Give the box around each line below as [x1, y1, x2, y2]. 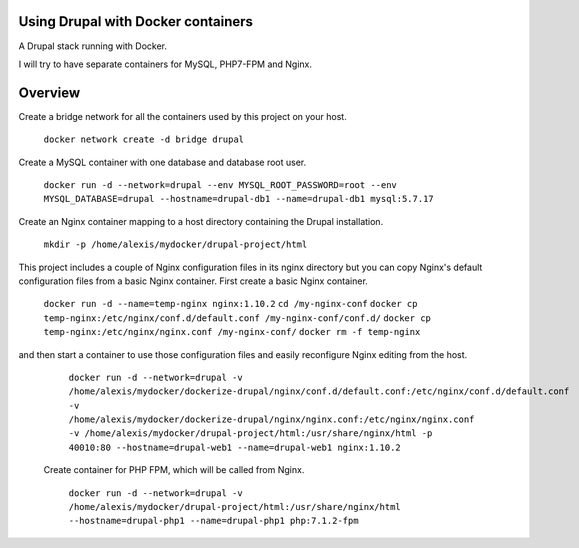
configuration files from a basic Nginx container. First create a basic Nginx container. [18, 275, 369, 287]
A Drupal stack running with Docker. [18, 40, 168, 52]
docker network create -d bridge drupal [43, 134, 245, 145]
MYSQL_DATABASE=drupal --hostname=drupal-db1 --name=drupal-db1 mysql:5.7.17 [43, 193, 434, 205]
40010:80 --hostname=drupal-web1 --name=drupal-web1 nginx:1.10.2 [68, 441, 402, 453]
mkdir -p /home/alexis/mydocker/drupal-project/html [43, 239, 308, 250]
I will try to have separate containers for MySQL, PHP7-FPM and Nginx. [18, 58, 313, 70]
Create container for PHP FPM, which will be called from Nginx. [43, 464, 305, 476]
